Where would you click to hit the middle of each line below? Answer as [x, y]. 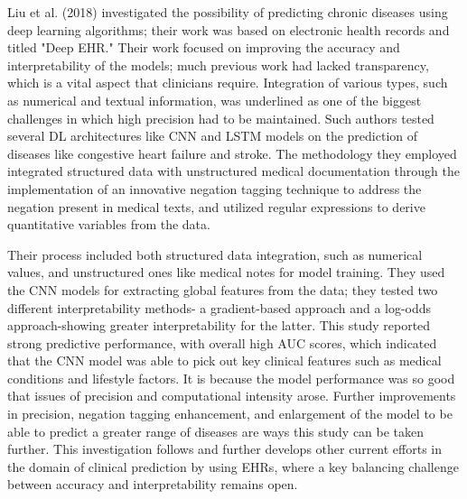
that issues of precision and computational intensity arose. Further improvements [232, 396]
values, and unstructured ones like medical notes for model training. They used [226, 272]
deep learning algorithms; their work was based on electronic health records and [229, 29]
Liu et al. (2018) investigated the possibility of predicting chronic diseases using [228, 12]
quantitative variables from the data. [109, 224]
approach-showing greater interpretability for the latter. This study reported [219, 325]
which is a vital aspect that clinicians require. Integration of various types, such [228, 83]
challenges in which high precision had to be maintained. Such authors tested [221, 118]
